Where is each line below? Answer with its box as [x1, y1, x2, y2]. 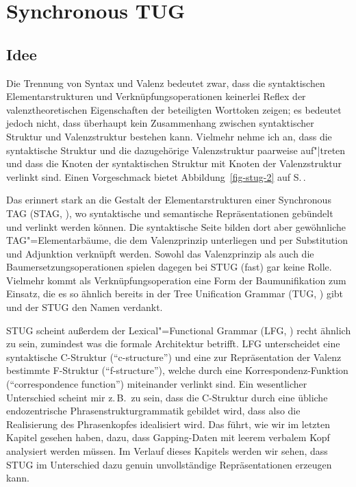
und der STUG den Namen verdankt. [6, 300, 163, 314]
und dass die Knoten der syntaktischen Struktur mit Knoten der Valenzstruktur [6, 156, 342, 171]
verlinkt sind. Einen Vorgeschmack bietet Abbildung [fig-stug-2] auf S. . [6, 169, 306, 184]
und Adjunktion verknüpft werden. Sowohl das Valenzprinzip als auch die [6, 246, 314, 260]
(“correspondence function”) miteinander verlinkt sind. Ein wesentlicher [6, 377, 307, 391]
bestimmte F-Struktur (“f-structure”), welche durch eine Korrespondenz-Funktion [6, 363, 348, 377]
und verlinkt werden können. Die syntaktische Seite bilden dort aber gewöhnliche [6, 219, 346, 234]
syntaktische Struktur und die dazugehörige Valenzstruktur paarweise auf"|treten [6, 142, 346, 157]
